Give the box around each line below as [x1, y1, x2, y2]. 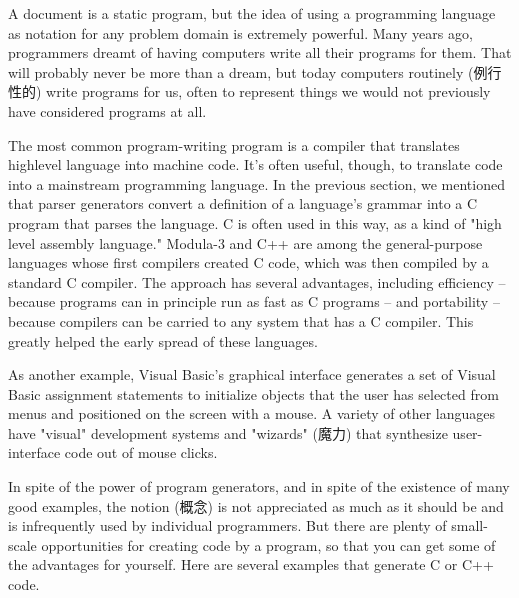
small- [451, 515, 488, 536]
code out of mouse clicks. [64, 442, 218, 463]
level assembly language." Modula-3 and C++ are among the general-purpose [8, 232, 483, 253]
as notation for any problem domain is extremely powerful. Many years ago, [8, 22, 473, 43]
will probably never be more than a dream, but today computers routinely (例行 [8, 61, 502, 82]
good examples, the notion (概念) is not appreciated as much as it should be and [8, 495, 504, 516]
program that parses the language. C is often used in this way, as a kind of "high [8, 212, 502, 233]
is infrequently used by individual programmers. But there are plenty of [8, 515, 447, 536]
